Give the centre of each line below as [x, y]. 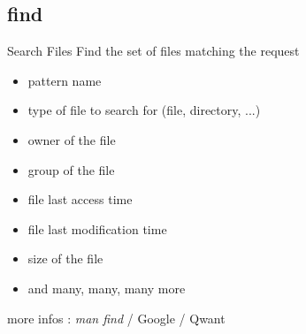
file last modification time [97, 228]
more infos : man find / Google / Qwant [116, 318]
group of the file [71, 169]
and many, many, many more [107, 288]
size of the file [65, 258]
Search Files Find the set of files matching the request [153, 51]
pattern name [65, 80]
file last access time [80, 199]
